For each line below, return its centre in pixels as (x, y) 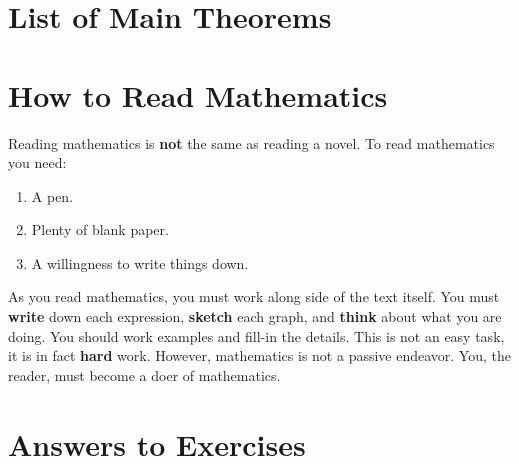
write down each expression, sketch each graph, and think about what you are (255, 316)
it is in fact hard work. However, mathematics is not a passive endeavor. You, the (259, 355)
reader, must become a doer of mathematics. (144, 374)
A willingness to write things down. (140, 262)
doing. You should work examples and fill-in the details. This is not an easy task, (256, 335)
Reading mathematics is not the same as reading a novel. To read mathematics (251, 142)
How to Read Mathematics (198, 94)
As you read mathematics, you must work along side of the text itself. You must (254, 296)
